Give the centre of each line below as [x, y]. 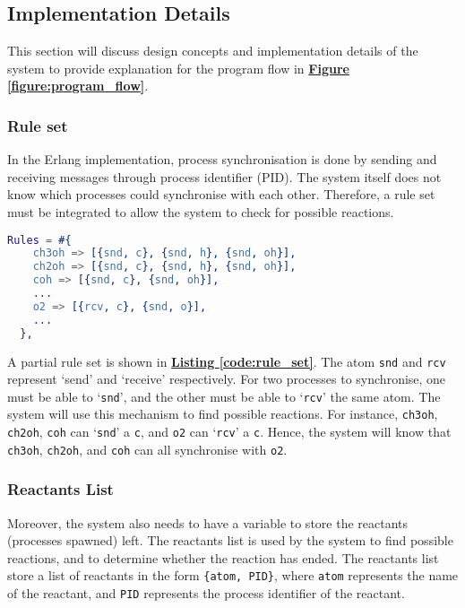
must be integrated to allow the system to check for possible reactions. [201, 211]
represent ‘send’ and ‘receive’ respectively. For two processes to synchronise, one [227, 379]
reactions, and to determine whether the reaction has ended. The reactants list [223, 557]
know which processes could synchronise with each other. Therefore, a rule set [221, 194]
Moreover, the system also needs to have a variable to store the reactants [208, 522]
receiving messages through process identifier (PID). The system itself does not [224, 176]
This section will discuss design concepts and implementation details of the [213, 51]
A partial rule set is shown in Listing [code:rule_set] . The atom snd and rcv [227, 361]
